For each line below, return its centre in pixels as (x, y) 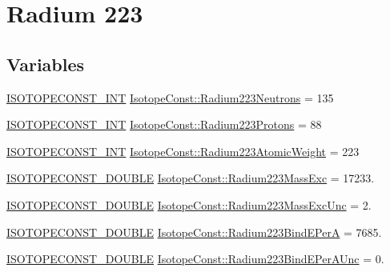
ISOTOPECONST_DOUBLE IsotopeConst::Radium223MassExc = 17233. (191, 178)
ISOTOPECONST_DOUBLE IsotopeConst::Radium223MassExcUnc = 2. (189, 204)
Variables (46, 64)
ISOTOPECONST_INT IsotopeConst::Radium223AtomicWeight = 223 (183, 151)
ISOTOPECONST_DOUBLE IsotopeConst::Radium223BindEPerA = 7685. (194, 232)
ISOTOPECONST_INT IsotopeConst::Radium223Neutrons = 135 (170, 97)
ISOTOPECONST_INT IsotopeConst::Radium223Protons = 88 (164, 124)
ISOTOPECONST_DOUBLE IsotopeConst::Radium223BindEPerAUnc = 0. (195, 259)
